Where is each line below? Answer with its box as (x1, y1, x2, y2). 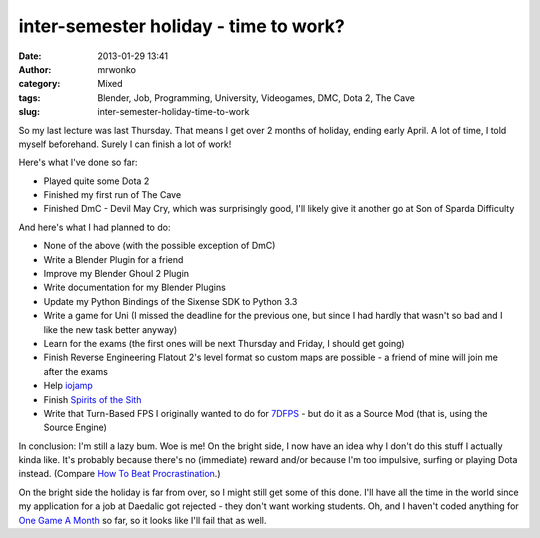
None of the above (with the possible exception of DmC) (43, 240, 276, 252)
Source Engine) (43, 421, 107, 434)
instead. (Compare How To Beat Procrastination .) (18, 468, 221, 480)
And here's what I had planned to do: (18, 221, 171, 233)
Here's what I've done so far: (18, 156, 139, 169)
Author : (18, 63, 52, 75)
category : (18, 78, 61, 90)
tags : (18, 91, 41, 104)
